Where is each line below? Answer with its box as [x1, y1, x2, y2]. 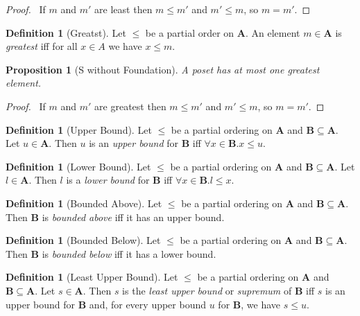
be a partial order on [145, 25, 234, 39]
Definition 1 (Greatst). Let [6, 25, 126, 39]
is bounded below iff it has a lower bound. [42, 246, 216, 261]
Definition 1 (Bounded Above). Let [6, 195, 162, 210]
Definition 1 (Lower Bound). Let [6, 159, 151, 173]
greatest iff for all [6, 39, 78, 53]
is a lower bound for [66, 173, 150, 187]
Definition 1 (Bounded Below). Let [6, 233, 161, 247]
